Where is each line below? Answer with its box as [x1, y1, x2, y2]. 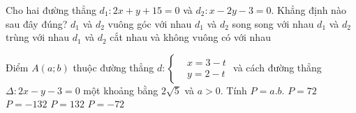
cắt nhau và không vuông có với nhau [110, 30, 271, 44]
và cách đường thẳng [233, 60, 322, 74]
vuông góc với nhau [107, 16, 192, 31]
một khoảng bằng [83, 82, 158, 97]
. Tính [220, 82, 247, 97]
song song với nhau [232, 16, 314, 31]
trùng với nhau [6, 30, 70, 44]
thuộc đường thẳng [73, 60, 154, 74]
